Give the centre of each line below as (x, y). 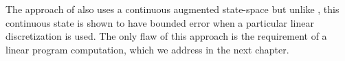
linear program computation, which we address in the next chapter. (147, 49)
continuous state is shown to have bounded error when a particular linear (160, 22)
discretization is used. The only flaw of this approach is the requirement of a (166, 36)
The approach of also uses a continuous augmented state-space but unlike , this (172, 9)
